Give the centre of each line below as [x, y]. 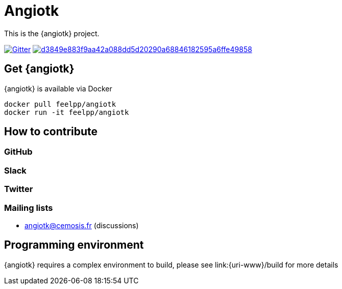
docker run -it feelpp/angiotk [67, 112]
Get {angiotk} [39, 69]
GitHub [18, 152]
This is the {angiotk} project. [52, 33]
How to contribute [51, 132]
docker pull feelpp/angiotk [60, 104]
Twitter [19, 189]
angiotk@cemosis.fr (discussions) [82, 225]
